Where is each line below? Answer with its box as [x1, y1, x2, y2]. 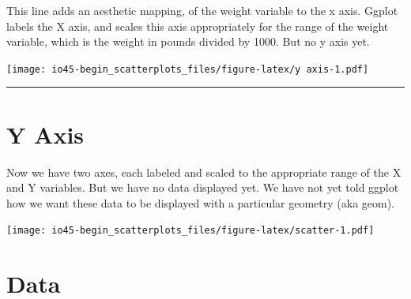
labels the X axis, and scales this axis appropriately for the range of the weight [6, 17, 389, 34]
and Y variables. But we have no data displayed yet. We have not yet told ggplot [6, 179, 399, 196]
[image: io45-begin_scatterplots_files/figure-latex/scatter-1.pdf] [6, 225, 375, 237]
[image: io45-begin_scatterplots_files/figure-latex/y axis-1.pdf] [6, 63, 369, 75]
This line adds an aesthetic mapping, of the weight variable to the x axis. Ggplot [6, 2, 398, 18]
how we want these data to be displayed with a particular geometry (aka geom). [6, 194, 395, 211]
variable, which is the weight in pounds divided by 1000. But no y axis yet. [6, 33, 370, 50]
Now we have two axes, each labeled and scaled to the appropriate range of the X [6, 163, 402, 180]
